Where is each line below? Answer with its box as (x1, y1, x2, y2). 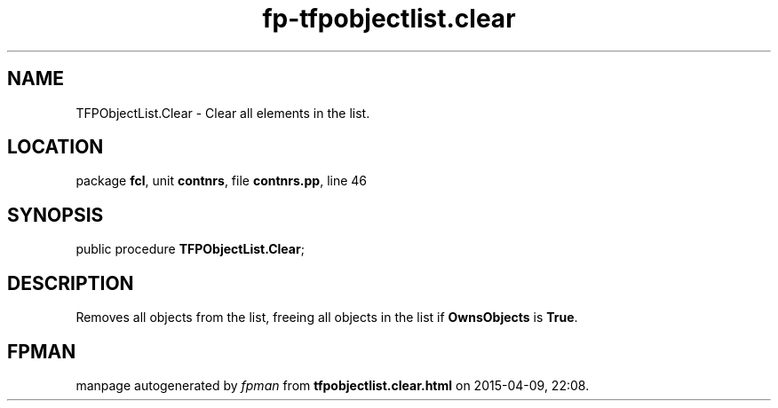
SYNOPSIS (7, 203, 104, 226)
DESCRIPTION (7, 271, 134, 294)
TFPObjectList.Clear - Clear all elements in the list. (75, 105, 370, 121)
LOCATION (7, 136, 104, 159)
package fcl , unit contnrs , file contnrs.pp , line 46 (75, 173, 368, 189)
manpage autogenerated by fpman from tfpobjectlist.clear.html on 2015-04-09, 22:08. (75, 377, 590, 393)
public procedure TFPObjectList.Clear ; (75, 241, 305, 257)
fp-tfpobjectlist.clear (262, 4, 516, 34)
